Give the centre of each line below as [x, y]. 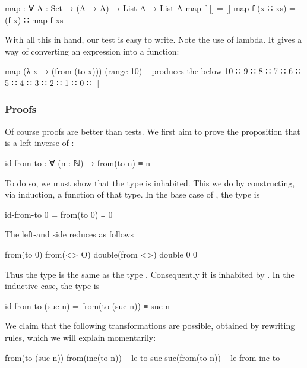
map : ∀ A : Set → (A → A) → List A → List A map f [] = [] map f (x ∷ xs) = [150, 8]
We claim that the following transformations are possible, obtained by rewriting [150, 326]
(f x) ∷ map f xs [34, 19]
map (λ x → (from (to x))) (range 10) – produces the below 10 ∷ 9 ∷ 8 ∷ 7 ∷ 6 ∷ [153, 71]
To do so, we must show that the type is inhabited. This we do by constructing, [150, 183]
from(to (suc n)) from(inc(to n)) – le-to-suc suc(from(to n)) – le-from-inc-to [143, 357]
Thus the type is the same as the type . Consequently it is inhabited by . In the [150, 274]
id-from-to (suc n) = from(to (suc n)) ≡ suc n [88, 305]
